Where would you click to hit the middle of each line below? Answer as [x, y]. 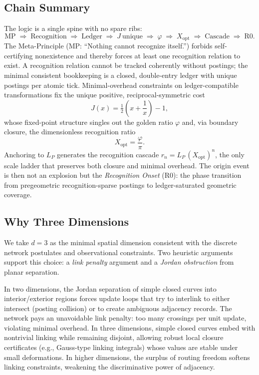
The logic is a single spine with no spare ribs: [73, 28]
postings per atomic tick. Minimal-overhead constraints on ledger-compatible [121, 85]
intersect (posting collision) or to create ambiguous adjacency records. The [118, 308]
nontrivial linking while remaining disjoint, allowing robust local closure [114, 337]
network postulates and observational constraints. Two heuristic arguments [119, 252]
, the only [230, 154]
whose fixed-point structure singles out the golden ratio [89, 122]
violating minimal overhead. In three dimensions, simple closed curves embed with [130, 327]
